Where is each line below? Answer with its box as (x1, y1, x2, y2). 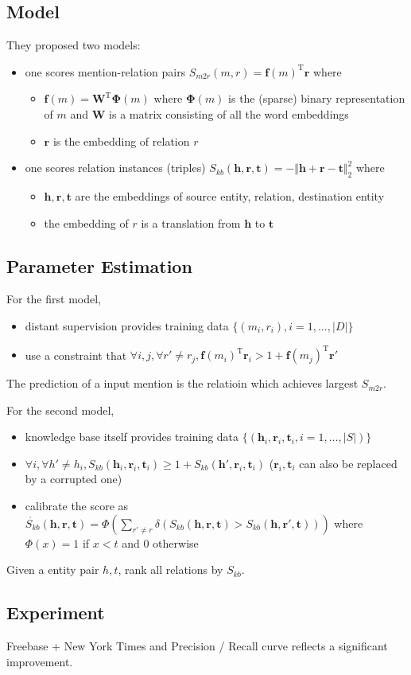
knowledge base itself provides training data (25, 428, 239, 445)
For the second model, (6, 401, 114, 418)
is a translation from (141, 214, 241, 231)
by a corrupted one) (25, 470, 122, 487)
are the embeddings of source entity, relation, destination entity (75, 187, 385, 204)
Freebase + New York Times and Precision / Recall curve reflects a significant (6, 638, 388, 654)
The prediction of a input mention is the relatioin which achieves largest (6, 375, 359, 392)
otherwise (153, 534, 199, 551)
